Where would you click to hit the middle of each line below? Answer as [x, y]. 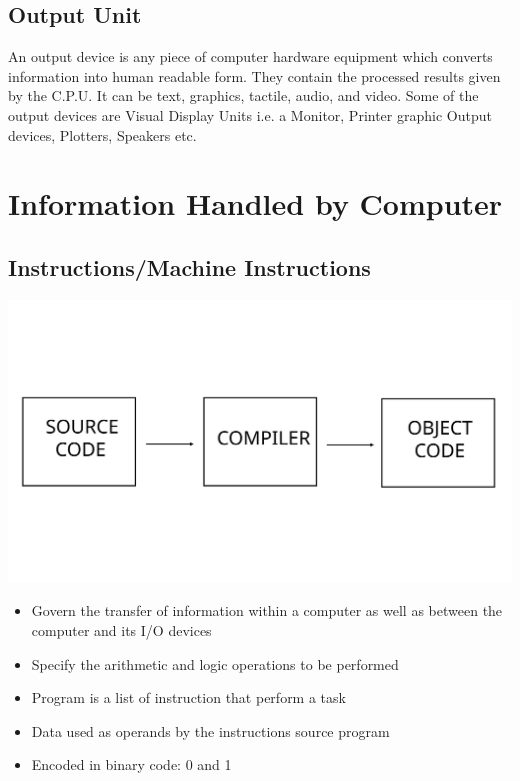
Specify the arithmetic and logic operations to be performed [215, 663]
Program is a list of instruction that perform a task [188, 697]
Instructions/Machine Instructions [189, 266]
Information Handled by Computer [255, 203]
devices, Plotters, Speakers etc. [102, 134]
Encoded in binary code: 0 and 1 [131, 764]
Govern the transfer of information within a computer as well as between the [267, 610]
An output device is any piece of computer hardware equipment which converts [250, 56]
